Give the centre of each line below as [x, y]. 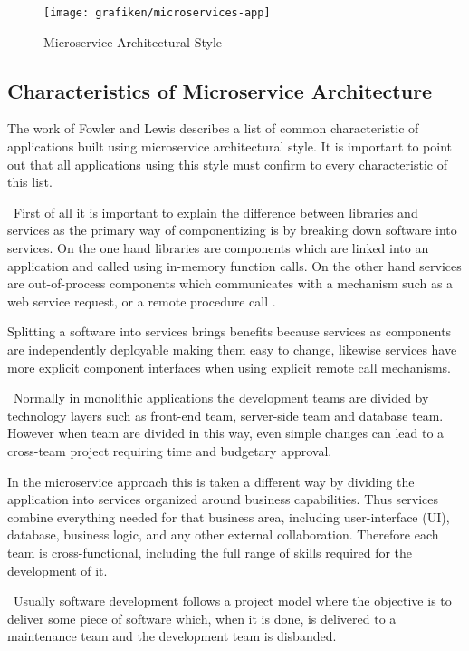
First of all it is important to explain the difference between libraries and [215, 212]
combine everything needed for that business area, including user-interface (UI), [229, 516]
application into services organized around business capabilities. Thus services [223, 499]
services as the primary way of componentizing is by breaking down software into [232, 230]
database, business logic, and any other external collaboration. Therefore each [223, 534]
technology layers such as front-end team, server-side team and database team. [225, 415]
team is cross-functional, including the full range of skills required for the [210, 552]
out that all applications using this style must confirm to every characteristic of [227, 164]
